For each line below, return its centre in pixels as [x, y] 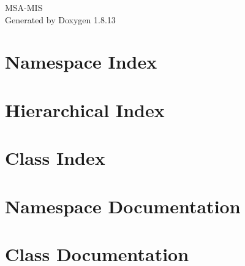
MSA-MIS [24, 7]
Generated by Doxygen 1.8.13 [60, 19]
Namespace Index [81, 62]
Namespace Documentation [123, 206]
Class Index [55, 158]
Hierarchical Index [85, 109]
